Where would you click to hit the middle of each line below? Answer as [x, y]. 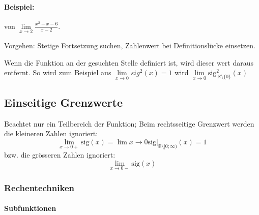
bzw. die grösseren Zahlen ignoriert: [60, 155]
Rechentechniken [39, 187]
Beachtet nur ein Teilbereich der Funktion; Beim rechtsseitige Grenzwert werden [129, 123]
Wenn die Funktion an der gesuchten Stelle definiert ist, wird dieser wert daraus [129, 62]
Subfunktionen [30, 208]
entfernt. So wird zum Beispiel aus [58, 72]
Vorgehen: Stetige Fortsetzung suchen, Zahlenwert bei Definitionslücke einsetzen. [130, 45]
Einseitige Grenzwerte [63, 102]
